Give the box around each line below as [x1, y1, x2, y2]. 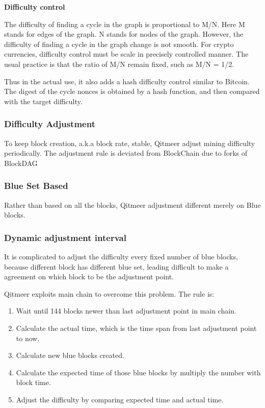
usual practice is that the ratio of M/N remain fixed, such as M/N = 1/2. [4, 58, 234, 69]
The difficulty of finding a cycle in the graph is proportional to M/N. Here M [4, 18, 245, 29]
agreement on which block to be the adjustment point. [4, 271, 174, 282]
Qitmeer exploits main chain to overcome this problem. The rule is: [4, 288, 215, 299]
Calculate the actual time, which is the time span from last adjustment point [16, 322, 257, 333]
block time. [16, 377, 51, 388]
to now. [16, 332, 40, 343]
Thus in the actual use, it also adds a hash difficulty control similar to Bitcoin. [4, 76, 250, 86]
